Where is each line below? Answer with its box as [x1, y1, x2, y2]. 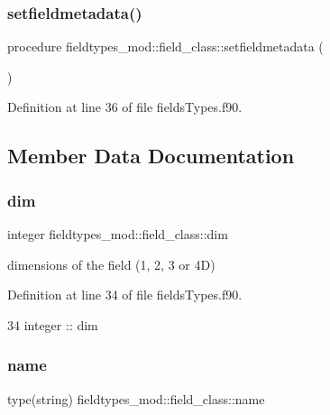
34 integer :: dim [7, 315, 98, 334]
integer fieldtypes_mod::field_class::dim [7, 225, 228, 243]
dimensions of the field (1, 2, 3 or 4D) [7, 254, 215, 273]
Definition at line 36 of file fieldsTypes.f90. [7, 97, 243, 116]
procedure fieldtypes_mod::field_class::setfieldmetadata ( [7, 37, 324, 56]
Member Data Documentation [7, 142, 295, 170]
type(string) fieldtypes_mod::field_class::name [7, 389, 265, 408]
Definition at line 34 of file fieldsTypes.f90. [7, 285, 243, 304]
